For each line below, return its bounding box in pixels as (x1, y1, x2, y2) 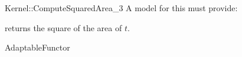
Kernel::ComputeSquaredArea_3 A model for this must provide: (5, 2, 238, 14)
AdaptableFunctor (5, 41, 70, 53)
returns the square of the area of (5, 21, 122, 33)
